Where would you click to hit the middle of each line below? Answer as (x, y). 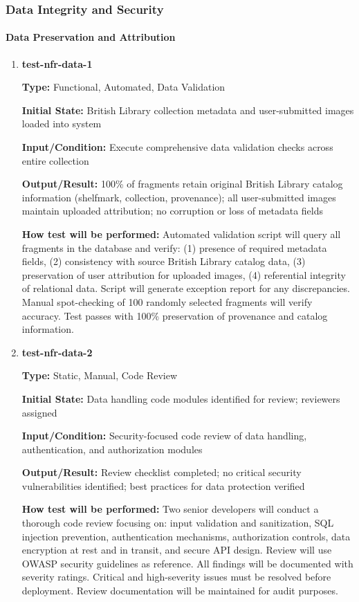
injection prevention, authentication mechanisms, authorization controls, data (186, 536)
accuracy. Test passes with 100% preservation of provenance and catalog (175, 315)
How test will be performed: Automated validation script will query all (181, 234)
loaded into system (62, 124)
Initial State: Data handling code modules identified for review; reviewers (181, 398)
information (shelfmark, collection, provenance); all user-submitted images (179, 197)
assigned (39, 412)
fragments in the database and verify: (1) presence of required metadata (174, 247)
